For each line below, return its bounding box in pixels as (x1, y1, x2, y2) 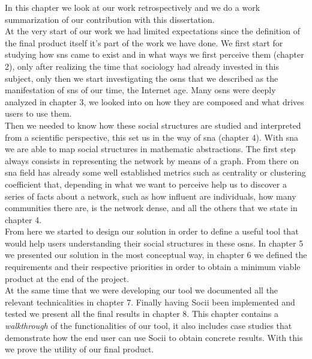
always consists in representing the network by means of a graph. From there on (5, 154, 299, 167)
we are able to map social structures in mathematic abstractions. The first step (5, 143, 296, 155)
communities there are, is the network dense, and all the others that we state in (5, 201, 298, 214)
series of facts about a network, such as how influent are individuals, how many (5, 189, 296, 202)
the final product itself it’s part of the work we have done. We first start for (5, 36, 283, 49)
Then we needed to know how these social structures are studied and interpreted (5, 118, 301, 131)
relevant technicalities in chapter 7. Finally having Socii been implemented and (5, 295, 295, 308)
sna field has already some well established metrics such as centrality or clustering (5, 166, 306, 179)
